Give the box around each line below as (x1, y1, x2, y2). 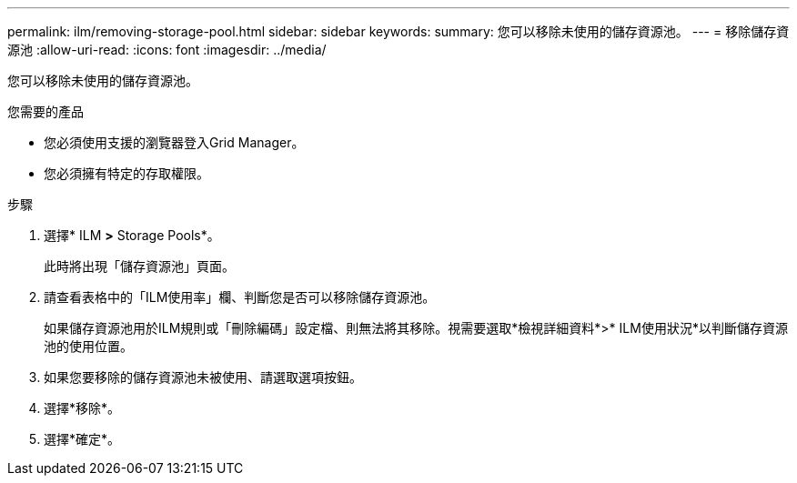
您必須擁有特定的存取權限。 (44, 166, 209, 181)
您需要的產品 (7, 104, 84, 119)
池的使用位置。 (44, 338, 133, 354)
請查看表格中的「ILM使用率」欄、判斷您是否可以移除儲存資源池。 (44, 289, 436, 305)
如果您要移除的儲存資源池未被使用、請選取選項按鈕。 (44, 369, 362, 385)
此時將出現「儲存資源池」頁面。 (44, 258, 235, 274)
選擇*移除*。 (44, 400, 121, 416)
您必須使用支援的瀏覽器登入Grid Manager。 (44, 135, 305, 150)
